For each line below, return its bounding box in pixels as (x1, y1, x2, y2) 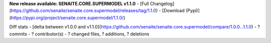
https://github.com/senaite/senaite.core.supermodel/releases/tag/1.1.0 (11, 7, 157, 13)
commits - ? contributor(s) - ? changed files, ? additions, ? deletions (9, 30, 150, 37)
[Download (162, 7, 185, 13)
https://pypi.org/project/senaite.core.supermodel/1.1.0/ (11, 14, 124, 20)
